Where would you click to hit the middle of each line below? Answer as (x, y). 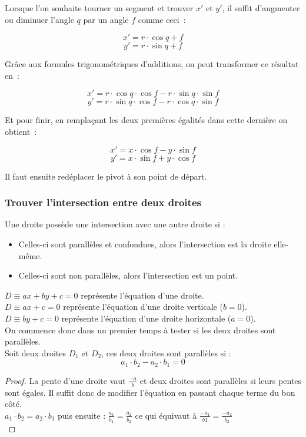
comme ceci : (162, 19)
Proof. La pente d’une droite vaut (65, 380)
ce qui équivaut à (166, 415)
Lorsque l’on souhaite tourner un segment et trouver (99, 8)
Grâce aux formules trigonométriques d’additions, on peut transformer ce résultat (152, 64)
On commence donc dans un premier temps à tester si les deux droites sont (140, 330)
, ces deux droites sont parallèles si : (166, 352)
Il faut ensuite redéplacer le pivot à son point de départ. (106, 176)
